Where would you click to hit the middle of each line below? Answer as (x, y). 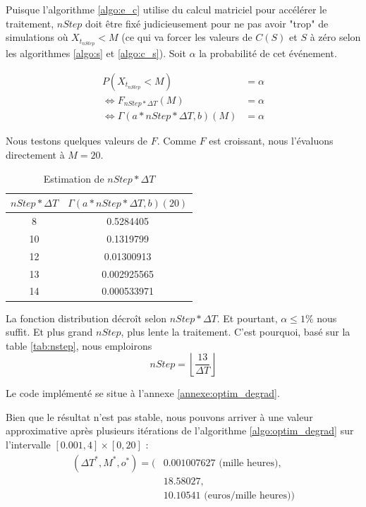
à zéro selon (335, 37)
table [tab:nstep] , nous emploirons (79, 345)
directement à (35, 155)
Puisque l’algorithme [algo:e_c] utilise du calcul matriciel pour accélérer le (166, 9)
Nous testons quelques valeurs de (77, 141)
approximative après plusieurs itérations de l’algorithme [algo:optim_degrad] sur (180, 430)
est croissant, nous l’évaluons (271, 141)
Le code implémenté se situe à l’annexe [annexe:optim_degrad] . (143, 393)
